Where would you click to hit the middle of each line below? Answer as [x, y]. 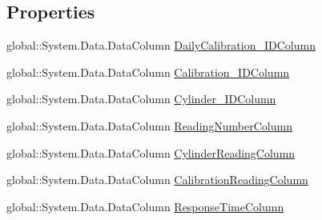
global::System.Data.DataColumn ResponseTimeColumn [145, 206]
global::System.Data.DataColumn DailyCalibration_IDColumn [161, 45]
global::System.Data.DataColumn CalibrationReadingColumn [157, 180]
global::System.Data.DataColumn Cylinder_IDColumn [141, 99]
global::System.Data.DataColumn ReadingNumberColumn [149, 125]
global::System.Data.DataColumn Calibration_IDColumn [148, 72]
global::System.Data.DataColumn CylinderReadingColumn [151, 152]
